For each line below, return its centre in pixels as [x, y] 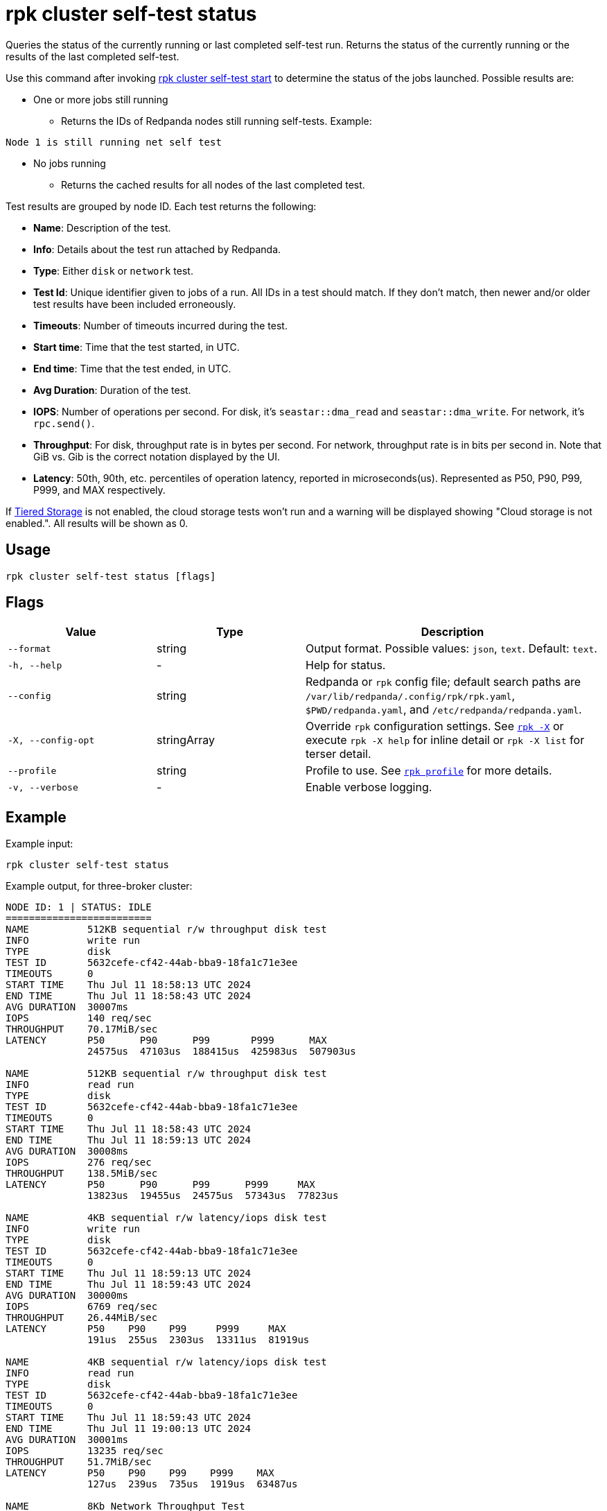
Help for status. [346, 665]
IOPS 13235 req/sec [85, 1451]
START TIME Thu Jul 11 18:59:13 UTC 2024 [129, 1273]
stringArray [186, 740]
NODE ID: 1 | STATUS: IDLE [79, 907]
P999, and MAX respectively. [99, 490]
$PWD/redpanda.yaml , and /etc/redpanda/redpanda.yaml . [444, 710]
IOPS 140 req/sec [79, 1018]
